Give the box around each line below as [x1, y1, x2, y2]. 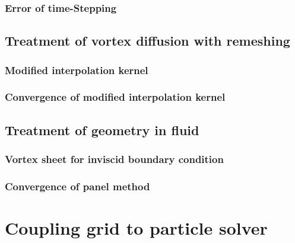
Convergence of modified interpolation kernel [5, 89, 226, 104]
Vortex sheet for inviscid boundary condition [5, 152, 224, 167]
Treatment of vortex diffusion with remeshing [5, 31, 290, 50]
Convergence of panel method [5, 178, 150, 193]
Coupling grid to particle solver [5, 215, 268, 239]
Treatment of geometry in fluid [5, 120, 199, 139]
